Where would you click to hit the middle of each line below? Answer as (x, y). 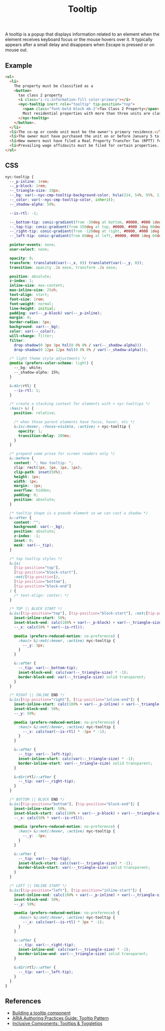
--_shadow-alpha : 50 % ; (33, 204)
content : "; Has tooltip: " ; (44, 463)
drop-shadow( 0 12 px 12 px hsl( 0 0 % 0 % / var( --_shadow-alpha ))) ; (81, 350)
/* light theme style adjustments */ (48, 358)
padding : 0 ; (26, 495)
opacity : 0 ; (22, 258)
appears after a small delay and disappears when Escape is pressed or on (80, 45)
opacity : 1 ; (30, 431)
